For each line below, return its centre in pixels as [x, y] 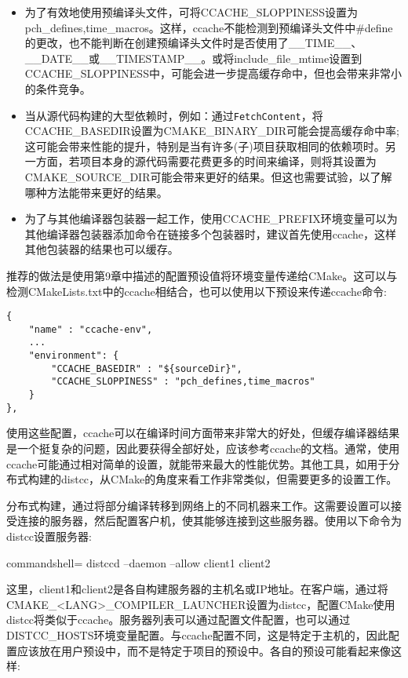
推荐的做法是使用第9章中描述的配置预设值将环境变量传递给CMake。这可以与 [202, 275]
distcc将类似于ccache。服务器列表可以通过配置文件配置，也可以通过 [178, 620]
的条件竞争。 [58, 88]
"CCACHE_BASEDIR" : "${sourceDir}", [147, 368]
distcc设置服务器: [49, 536]
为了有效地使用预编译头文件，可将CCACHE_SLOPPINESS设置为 [191, 12]
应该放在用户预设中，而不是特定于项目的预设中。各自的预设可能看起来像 [204, 650]
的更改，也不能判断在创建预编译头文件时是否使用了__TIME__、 [193, 43]
